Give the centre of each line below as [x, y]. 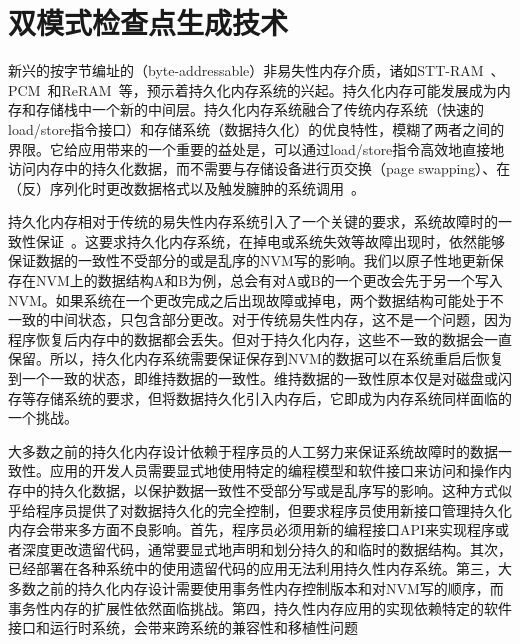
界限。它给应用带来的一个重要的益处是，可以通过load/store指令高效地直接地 [256, 148]
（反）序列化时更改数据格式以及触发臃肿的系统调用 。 [186, 187]
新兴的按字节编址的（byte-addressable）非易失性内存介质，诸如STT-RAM [246, 70]
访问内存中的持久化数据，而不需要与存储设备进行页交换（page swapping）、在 [259, 168]
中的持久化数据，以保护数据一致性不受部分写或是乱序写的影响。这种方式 [259, 490]
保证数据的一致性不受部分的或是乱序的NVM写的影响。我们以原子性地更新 [249, 260]
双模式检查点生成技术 [148, 22]
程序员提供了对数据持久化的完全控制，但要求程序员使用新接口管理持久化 [273, 509]
